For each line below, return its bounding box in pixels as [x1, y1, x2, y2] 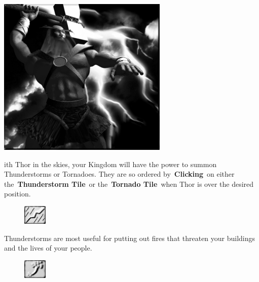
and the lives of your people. [4, 243, 92, 253]
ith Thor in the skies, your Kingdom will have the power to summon [4, 158, 217, 169]
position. [4, 188, 31, 199]
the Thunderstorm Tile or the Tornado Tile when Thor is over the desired [4, 178, 254, 189]
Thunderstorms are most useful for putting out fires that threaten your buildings [4, 232, 255, 243]
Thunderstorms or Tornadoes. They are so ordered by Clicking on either [4, 169, 235, 179]
